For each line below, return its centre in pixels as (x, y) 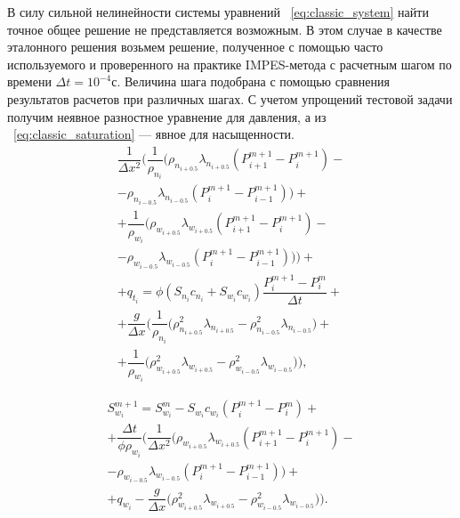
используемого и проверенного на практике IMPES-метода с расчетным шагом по (230, 64)
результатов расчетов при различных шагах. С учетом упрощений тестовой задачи (230, 98)
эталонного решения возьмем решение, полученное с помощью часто (195, 47)
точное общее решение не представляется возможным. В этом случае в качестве (225, 29)
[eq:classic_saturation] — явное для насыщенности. (154, 134)
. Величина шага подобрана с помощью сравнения (253, 81)
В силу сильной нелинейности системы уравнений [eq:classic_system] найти (218, 12)
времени (29, 81)
